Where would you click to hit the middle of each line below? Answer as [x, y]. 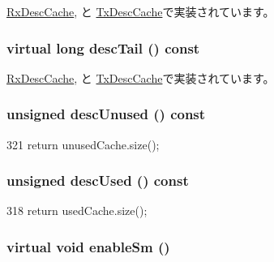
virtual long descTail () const [103, 47]
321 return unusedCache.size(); [83, 144]
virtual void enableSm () [88, 246]
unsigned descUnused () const [106, 114]
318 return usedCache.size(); [77, 210]
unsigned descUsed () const [98, 180]
